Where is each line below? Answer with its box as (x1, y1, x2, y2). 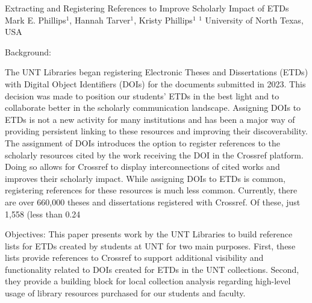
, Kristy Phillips (134, 13, 193, 26)
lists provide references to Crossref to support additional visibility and (5, 251, 264, 264)
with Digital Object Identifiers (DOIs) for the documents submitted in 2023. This (5, 77, 306, 90)
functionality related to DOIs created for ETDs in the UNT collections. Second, (5, 263, 299, 275)
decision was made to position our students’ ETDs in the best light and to (5, 89, 279, 102)
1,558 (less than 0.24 (5, 207, 81, 220)
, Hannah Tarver (69, 13, 131, 26)
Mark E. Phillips (5, 13, 66, 26)
